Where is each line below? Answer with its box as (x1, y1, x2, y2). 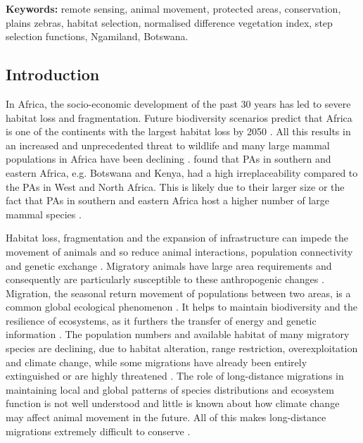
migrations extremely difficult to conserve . (6, 423, 191, 438)
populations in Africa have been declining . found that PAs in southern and (6, 151, 331, 166)
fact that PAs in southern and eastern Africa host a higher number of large (6, 193, 330, 208)
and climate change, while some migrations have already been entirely (6, 354, 307, 369)
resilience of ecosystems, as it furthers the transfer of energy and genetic (6, 313, 317, 327)
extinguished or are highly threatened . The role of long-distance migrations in (6, 368, 344, 383)
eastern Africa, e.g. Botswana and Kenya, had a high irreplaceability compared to (6, 165, 358, 180)
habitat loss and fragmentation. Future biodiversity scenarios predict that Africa (6, 110, 352, 125)
